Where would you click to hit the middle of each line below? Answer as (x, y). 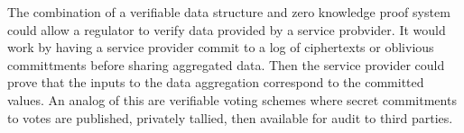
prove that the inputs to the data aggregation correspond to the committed (216, 82)
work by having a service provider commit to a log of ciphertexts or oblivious (221, 47)
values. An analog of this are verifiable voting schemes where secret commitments (232, 99)
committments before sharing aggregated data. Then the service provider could (226, 64)
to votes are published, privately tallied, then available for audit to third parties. (230, 117)
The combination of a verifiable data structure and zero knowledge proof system (229, 12)
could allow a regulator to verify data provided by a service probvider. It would (227, 29)
